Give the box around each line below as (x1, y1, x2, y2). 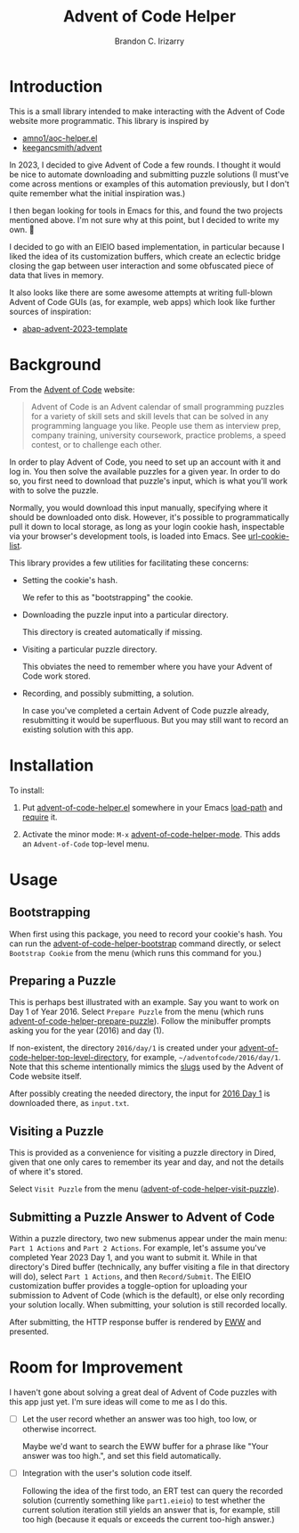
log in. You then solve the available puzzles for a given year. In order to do (9, 466, 280, 476)
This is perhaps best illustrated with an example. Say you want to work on (9, 997, 279, 1008)
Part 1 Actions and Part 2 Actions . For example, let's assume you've (9, 1242, 267, 1253)
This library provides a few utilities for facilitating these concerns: (9, 557, 249, 568)
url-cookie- (247, 531, 290, 541)
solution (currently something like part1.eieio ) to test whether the (21, 1496, 265, 1506)
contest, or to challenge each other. (30, 439, 162, 449)
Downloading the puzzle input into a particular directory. (21, 609, 229, 620)
